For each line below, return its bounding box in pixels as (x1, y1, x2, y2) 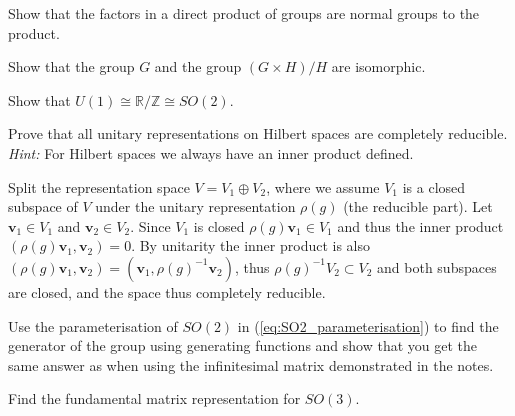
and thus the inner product (337, 215, 504, 236)
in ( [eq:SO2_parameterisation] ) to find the (237, 315, 499, 336)
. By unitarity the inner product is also (131, 235, 371, 256)
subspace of (8, 196, 78, 217)
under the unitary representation (95, 196, 296, 217)
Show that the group (8, 56, 135, 77)
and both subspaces (377, 256, 497, 277)
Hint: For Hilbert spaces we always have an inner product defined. (8, 142, 414, 163)
